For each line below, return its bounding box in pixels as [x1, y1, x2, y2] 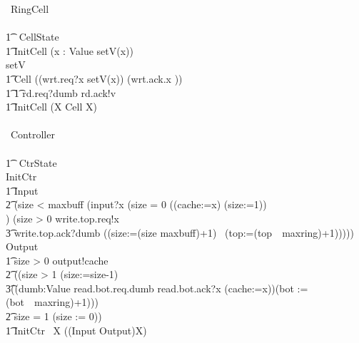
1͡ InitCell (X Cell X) [6, 99, 97, 114]
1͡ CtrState [6, 155, 57, 170]
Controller [10, 127, 55, 142]
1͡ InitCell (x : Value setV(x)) [6, 43, 133, 58]
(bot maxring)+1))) [6, 295, 98, 309]
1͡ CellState [6, 29, 59, 44]
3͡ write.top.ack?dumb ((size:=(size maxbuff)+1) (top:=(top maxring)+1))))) [6, 225, 354, 240]
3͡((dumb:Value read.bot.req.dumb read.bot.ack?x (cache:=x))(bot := [6, 280, 308, 295]
